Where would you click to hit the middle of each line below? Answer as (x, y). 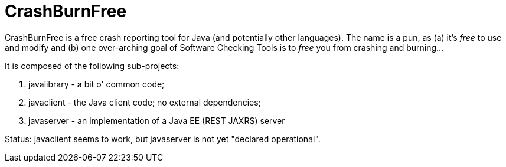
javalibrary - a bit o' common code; (97, 84)
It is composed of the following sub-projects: (92, 66)
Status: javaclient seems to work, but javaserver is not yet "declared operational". (163, 139)
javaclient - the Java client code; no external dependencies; (145, 102)
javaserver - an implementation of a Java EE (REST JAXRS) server (157, 120)
